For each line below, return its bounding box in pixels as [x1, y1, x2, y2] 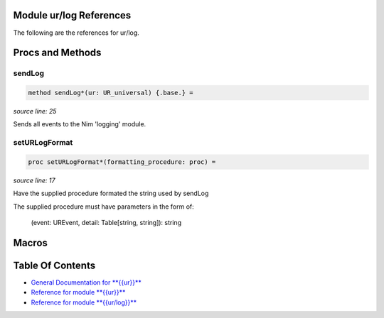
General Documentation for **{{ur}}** [31, 278, 142, 287]
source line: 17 [13, 176, 55, 185]
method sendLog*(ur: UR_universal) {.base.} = [28, 89, 193, 97]
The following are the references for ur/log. [13, 28, 140, 37]
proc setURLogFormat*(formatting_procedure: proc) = [28, 158, 216, 166]
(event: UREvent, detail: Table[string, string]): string [31, 219, 181, 227]
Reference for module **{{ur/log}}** [31, 298, 137, 307]
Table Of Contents [13, 259, 96, 271]
